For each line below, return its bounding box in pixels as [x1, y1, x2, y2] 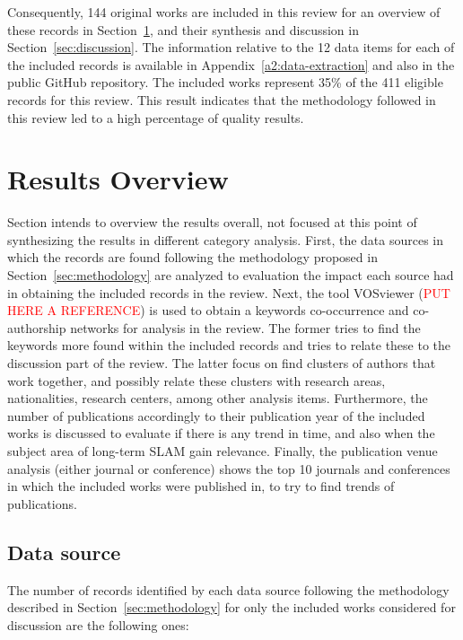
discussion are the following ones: [7, 615, 189, 634]
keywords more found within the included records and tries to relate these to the [7, 336, 451, 355]
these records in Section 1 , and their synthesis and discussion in [7, 20, 359, 39]
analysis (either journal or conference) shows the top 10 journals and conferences [7, 459, 450, 478]
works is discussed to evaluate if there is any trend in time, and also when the [7, 424, 435, 443]
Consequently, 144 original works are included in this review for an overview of [7, 3, 441, 21]
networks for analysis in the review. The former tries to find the [70, 318, 421, 337]
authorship [7, 318, 66, 337]
